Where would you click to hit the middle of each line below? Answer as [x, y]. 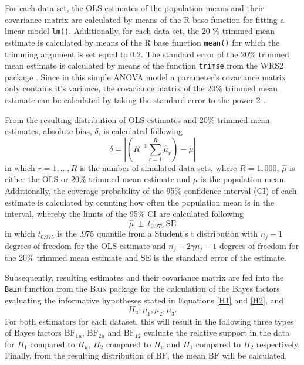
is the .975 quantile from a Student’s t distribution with [158, 233]
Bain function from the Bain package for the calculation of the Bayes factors [142, 289]
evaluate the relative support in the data [217, 332]
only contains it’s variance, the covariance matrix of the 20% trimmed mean [141, 88]
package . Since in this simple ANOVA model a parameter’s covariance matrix [146, 76]
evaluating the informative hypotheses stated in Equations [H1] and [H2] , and [144, 300]
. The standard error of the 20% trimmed [215, 54]
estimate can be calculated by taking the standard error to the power [129, 99]
